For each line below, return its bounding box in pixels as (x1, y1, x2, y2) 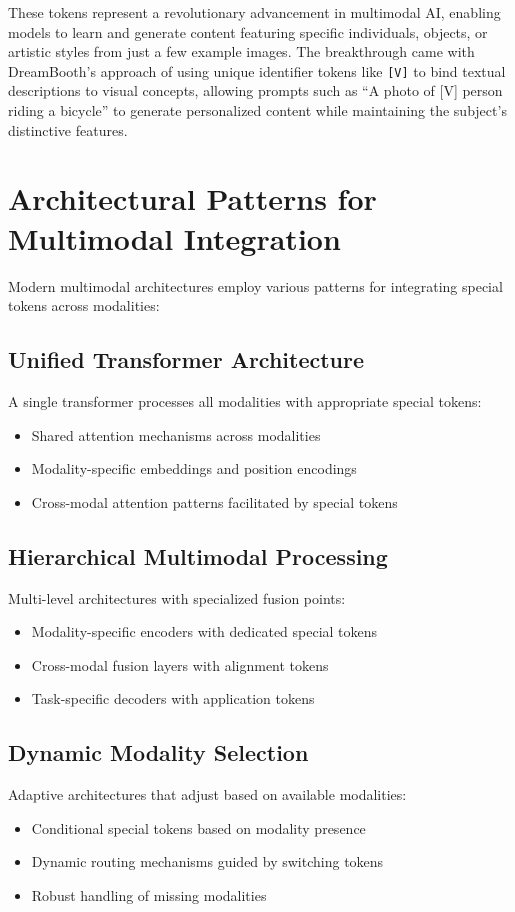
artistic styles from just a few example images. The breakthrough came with (8, 41, 475, 62)
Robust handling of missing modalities (31, 884, 267, 905)
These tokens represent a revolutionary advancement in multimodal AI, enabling (8, 2, 501, 22)
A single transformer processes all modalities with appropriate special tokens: (8, 390, 482, 411)
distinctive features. (8, 119, 128, 140)
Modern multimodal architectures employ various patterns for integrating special (8, 275, 503, 296)
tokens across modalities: (8, 295, 160, 316)
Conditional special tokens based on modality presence (31, 817, 366, 838)
